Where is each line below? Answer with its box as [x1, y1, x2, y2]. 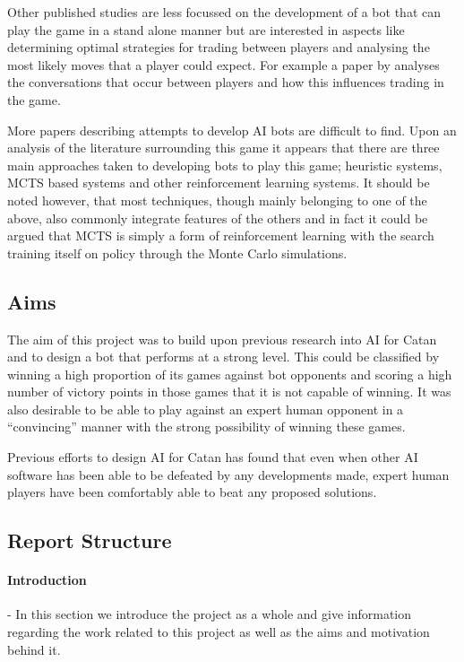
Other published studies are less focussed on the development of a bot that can [7, 3, 441, 21]
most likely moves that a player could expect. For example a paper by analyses [7, 55, 440, 74]
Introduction [7, 571, 87, 589]
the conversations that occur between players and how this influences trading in [7, 73, 444, 91]
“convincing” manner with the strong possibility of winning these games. [7, 417, 406, 436]
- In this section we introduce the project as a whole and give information [7, 605, 412, 623]
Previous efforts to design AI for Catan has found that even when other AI [7, 448, 418, 466]
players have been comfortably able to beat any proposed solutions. [7, 483, 377, 501]
